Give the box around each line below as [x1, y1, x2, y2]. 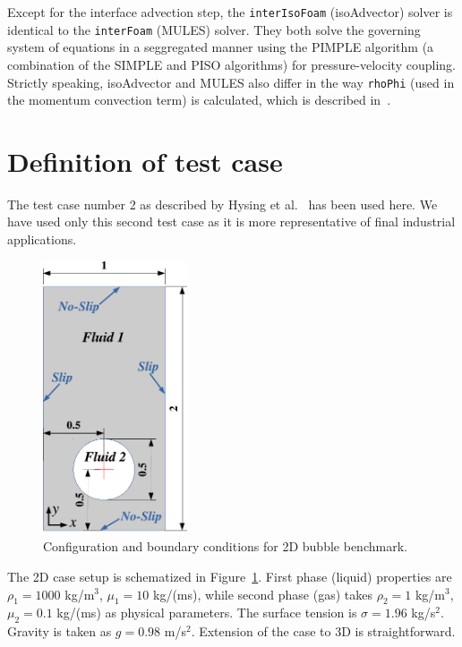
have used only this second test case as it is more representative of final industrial [7, 212, 456, 231]
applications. [7, 230, 77, 249]
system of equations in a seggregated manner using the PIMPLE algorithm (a [7, 38, 434, 56]
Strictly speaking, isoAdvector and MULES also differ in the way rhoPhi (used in [7, 72, 455, 91]
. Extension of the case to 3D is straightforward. [191, 622, 456, 641]
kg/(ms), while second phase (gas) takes [153, 584, 372, 603]
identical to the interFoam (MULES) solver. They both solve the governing [7, 20, 421, 38]
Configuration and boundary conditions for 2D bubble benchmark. [43, 537, 407, 556]
